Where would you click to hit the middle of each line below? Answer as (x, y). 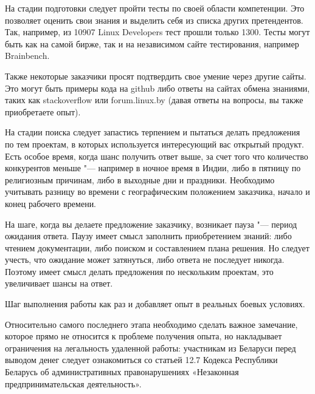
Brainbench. (27, 56)
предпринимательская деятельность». (73, 383)
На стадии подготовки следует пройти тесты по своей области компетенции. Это (155, 8)
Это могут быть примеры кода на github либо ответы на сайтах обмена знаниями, (157, 88)
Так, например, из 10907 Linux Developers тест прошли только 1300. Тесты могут (157, 32)
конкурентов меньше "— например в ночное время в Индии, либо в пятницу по (153, 168)
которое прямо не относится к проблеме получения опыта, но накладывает (144, 336)
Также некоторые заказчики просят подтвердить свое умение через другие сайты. (156, 76)
